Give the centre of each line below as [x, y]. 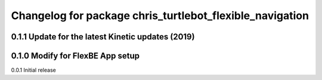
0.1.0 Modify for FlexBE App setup [75, 56]
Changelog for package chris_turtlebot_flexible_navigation [160, 16]
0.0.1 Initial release [33, 70]
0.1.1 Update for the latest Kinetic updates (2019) [103, 37]
